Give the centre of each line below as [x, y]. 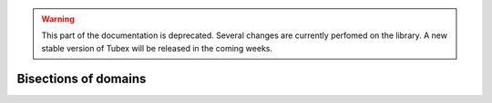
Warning [58, 19]
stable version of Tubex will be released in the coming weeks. [157, 48]
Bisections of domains [82, 78]
